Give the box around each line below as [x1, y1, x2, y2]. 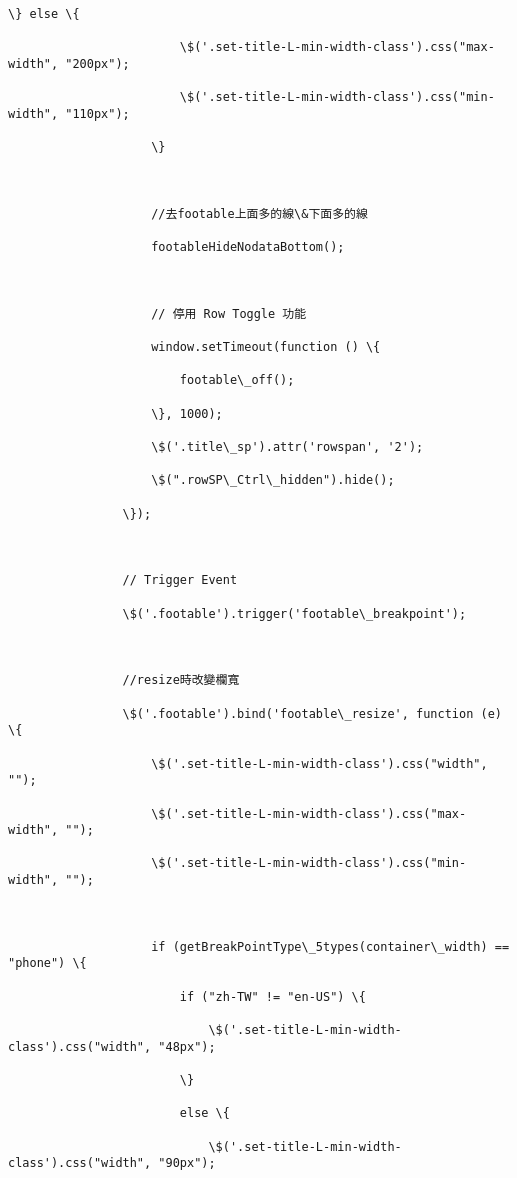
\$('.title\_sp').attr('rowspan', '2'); [151, 440, 424, 455]
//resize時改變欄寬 [122, 673, 240, 688]
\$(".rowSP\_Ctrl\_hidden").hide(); [151, 473, 395, 488]
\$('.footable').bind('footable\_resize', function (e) [122, 706, 502, 721]
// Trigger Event [122, 573, 238, 588]
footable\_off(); [179, 373, 295, 388]
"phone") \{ [8, 956, 87, 971]
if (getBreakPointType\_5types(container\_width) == [151, 939, 510, 954]
